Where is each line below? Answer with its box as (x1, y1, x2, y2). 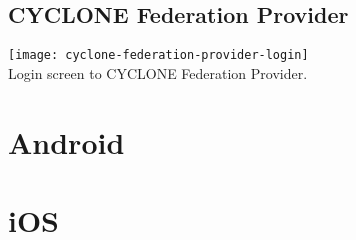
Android (8, 121, 125, 162)
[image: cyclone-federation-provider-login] (8, 48, 309, 63)
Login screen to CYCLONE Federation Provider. (8, 62, 308, 83)
